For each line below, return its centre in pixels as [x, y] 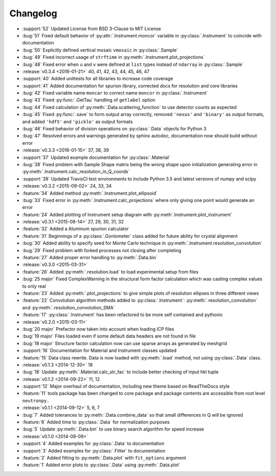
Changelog [33, 13]
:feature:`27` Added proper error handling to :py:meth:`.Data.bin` [90, 258]
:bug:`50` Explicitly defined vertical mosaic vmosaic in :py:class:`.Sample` [100, 50]
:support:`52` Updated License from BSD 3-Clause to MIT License [91, 29]
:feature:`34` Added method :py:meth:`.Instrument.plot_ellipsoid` [90, 193]
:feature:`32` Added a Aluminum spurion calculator [75, 229]
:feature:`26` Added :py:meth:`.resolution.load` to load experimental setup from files [110, 271]
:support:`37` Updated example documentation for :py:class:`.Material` [96, 157]
